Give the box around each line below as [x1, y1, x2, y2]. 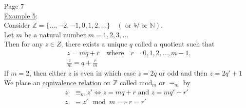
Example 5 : [4, 10, 38, 20]
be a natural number [24, 29, 86, 39]
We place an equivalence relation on [4, 77, 111, 87]
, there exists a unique [61, 39, 128, 49]
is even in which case [74, 68, 136, 78]
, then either [29, 68, 66, 78]
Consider [4, 20, 30, 30]
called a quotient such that [134, 39, 215, 49]
